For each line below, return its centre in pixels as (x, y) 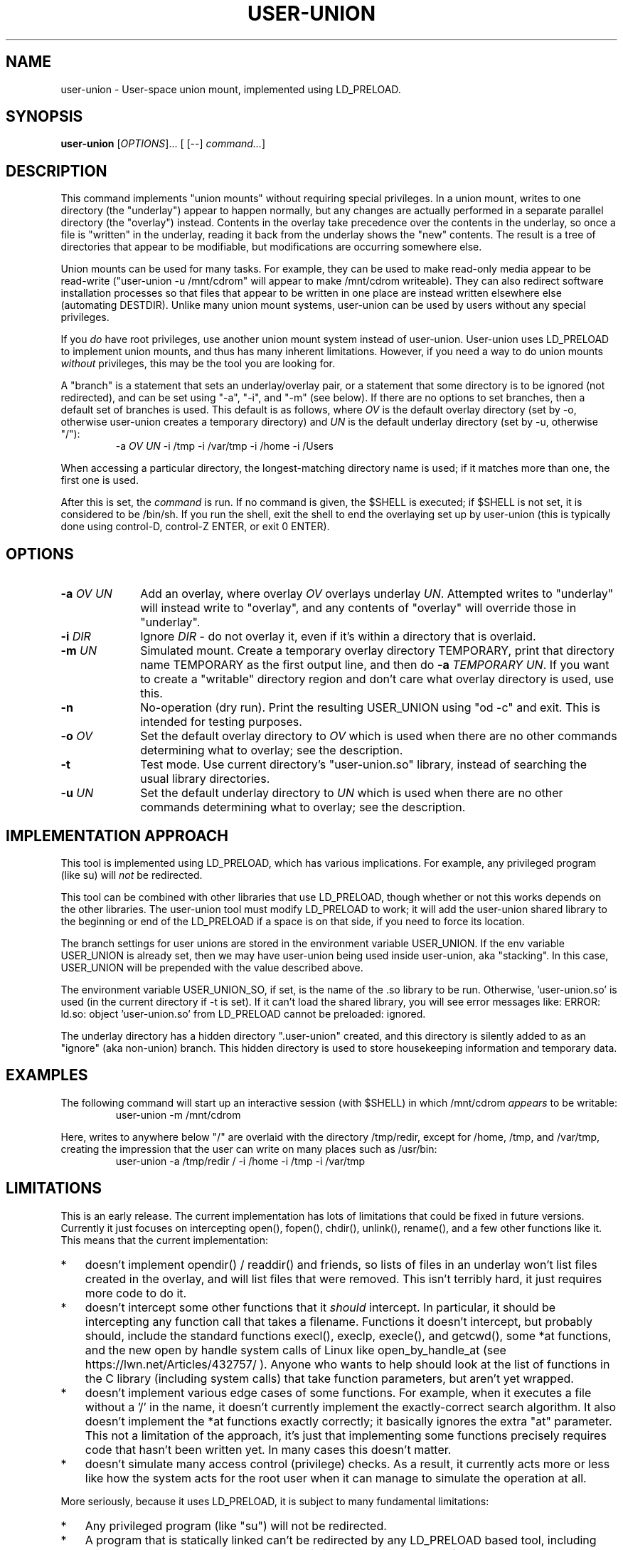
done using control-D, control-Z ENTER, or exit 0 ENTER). (195, 527)
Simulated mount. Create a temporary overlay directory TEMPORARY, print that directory (377, 651)
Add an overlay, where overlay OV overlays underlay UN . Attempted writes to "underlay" (377, 594)
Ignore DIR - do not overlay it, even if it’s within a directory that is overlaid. (338, 637)
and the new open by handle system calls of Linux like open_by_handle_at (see (295, 1350)
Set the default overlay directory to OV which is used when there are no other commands (379, 736)
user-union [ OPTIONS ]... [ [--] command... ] (163, 144)
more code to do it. (136, 1293)
